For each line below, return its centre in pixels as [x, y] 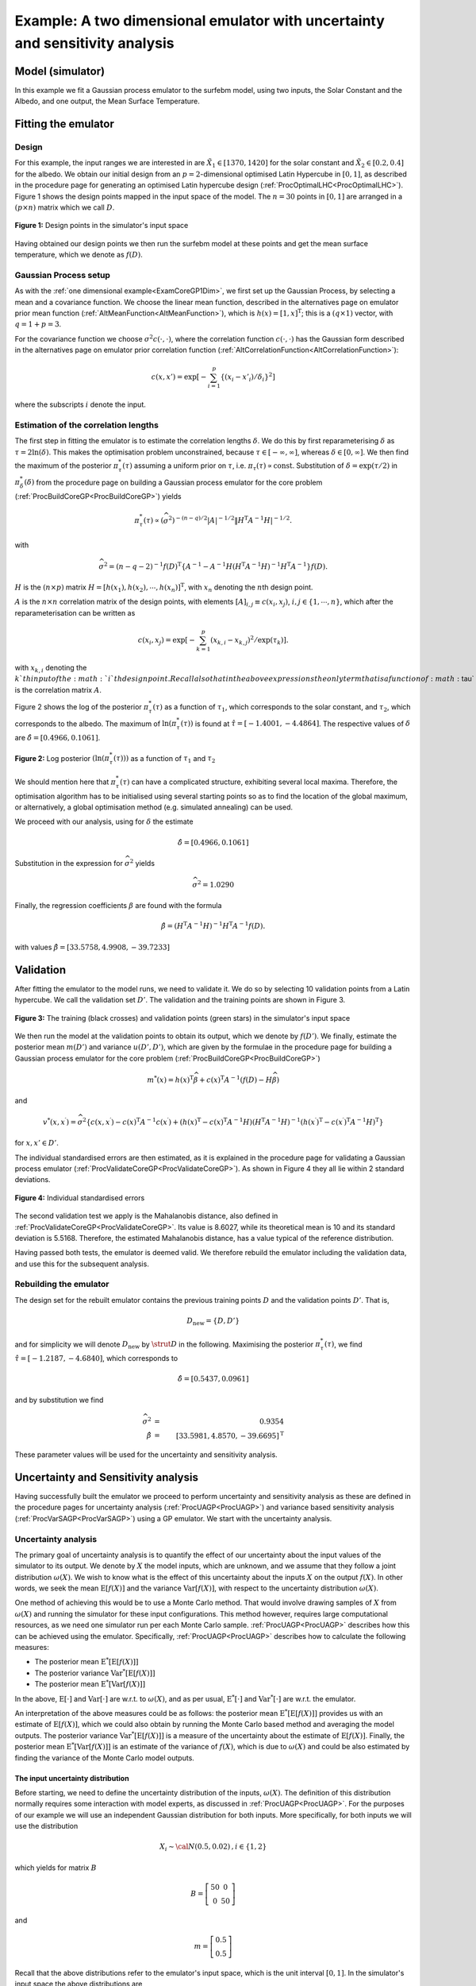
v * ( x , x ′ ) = [59, 1121]
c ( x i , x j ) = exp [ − [167, 641]
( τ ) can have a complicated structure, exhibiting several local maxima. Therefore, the [259, 782]
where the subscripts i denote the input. [81, 404]
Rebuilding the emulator [62, 1285]
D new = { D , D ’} [213, 1321]
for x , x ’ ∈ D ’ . [36, 1143]
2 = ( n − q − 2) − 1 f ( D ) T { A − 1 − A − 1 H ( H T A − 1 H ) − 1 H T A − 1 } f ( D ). [216, 566]
